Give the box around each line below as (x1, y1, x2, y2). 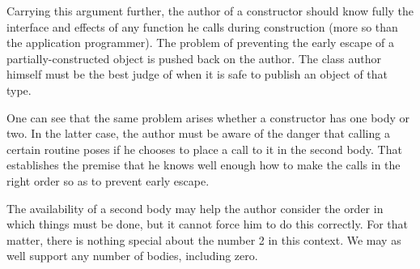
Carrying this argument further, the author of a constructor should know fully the (6, 2, 414, 19)
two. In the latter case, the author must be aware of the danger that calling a (6, 125, 390, 142)
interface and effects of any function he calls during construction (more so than (6, 18, 398, 35)
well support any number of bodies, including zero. (6, 247, 258, 264)
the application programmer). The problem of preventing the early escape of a (6, 34, 395, 51)
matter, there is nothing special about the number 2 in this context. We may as (6, 231, 401, 248)
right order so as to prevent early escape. (6, 172, 210, 189)
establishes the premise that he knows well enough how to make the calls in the (6, 156, 401, 173)
